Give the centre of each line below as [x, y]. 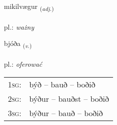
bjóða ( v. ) [18, 44]
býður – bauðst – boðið [69, 98]
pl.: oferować [23, 64]
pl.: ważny [19, 26]
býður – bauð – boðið [66, 113]
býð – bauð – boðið [62, 84]
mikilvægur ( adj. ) [29, 7]
